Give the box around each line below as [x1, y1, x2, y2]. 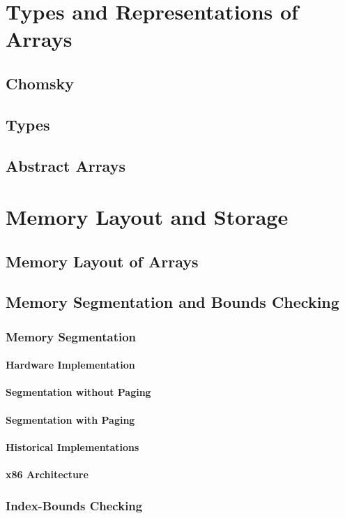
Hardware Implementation [6, 357, 135, 372]
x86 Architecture [6, 467, 89, 482]
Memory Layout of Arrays [6, 250, 199, 272]
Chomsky [6, 72, 75, 94]
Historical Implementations [6, 439, 139, 454]
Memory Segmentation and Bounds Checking [6, 291, 339, 313]
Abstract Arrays [6, 154, 125, 176]
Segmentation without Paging [6, 385, 151, 399]
